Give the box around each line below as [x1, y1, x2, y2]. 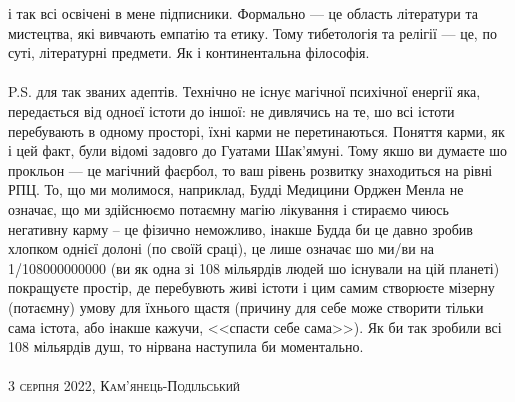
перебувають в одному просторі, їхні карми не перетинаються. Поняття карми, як [8, 120, 505, 141]
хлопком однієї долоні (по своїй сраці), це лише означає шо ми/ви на [8, 238, 435, 259]
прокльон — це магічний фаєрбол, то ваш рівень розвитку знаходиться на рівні [8, 159, 493, 180]
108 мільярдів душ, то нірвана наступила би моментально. [8, 336, 364, 357]
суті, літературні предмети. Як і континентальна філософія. [8, 42, 370, 63]
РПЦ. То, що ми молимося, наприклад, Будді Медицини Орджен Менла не [8, 179, 464, 200]
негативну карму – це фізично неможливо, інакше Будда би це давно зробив [8, 218, 473, 239]
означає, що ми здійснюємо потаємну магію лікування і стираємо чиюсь [8, 198, 449, 219]
